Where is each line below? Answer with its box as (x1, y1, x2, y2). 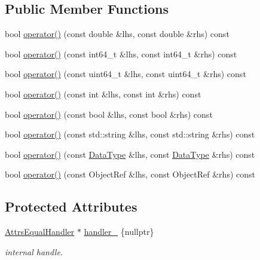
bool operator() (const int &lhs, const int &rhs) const (5, 87, 201, 100)
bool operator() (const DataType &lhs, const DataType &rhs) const (5, 148, 255, 160)
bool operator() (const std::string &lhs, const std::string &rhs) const (5, 128, 255, 140)
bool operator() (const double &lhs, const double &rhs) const (5, 27, 230, 40)
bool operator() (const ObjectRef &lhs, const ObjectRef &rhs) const (5, 168, 255, 181)
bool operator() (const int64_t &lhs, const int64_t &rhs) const (5, 47, 237, 60)
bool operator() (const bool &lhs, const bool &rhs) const (5, 108, 213, 120)
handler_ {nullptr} (84, 225, 154, 238)
